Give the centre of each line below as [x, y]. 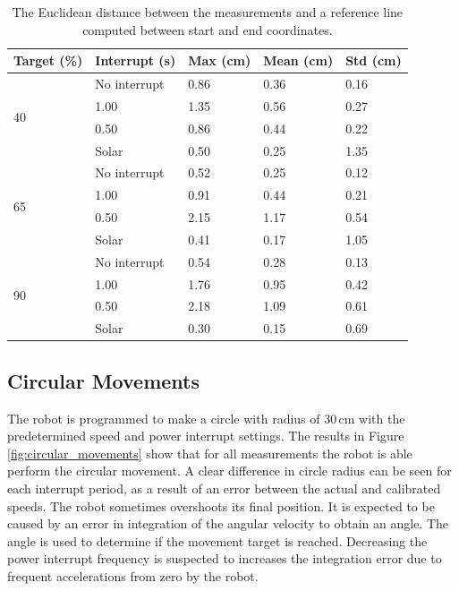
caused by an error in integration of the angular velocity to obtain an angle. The [228, 523]
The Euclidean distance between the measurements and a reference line [208, 12]
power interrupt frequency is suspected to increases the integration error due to [225, 558]
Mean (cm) [298, 60]
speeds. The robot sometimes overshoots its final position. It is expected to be [221, 505]
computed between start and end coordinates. [208, 29]
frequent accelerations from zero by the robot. [133, 575]
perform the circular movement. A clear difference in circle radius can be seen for [229, 471]
